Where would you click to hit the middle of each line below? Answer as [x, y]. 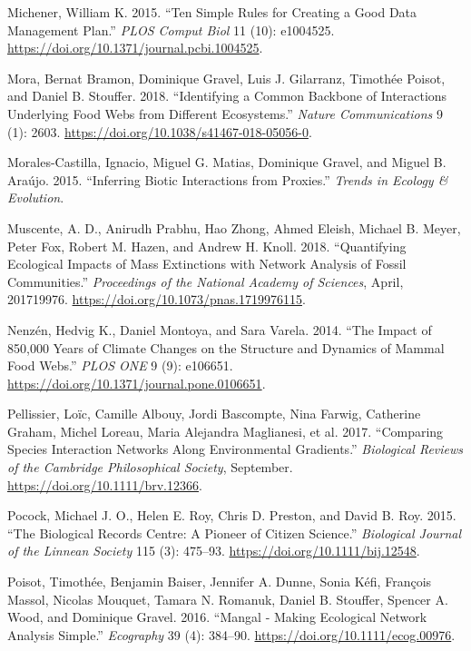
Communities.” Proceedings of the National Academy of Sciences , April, [206, 281]
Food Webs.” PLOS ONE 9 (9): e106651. [120, 365]
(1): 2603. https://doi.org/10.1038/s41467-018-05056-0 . [160, 131]
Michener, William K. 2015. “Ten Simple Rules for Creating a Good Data [212, 12]
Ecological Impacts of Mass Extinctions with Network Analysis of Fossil [207, 264]
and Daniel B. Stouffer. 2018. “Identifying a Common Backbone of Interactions [227, 96]
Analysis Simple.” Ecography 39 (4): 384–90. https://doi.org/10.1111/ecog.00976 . [231, 634]
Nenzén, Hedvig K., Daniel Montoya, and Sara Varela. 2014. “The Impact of [220, 329]
